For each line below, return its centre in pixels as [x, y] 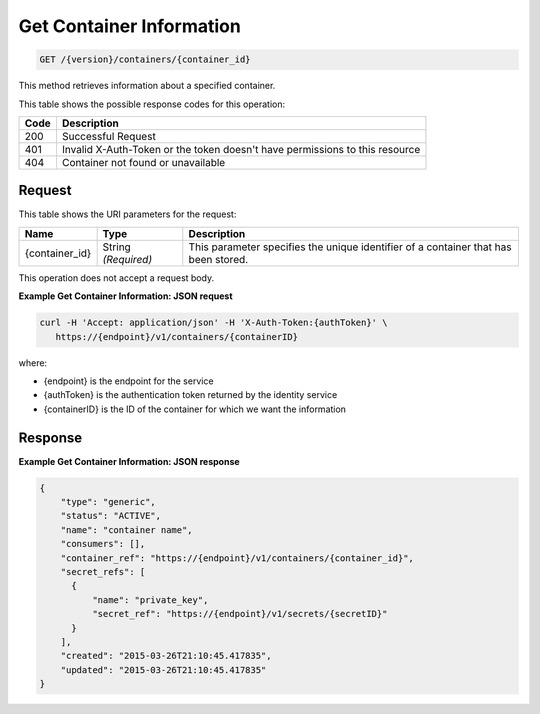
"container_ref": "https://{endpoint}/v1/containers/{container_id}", [237, 558]
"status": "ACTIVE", [111, 516]
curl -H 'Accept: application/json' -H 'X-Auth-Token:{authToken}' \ [213, 323]
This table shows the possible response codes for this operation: [152, 104]
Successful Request [109, 136]
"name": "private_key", [150, 599]
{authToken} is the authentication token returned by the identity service [190, 395]
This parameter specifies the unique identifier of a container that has [350, 247]
